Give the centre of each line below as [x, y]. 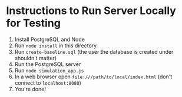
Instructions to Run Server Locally [91, 11]
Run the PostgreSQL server [48, 64]
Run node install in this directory [56, 46]
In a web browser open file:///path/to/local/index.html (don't [93, 77]
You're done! [30, 89]
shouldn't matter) [36, 58]
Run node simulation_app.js [49, 70]
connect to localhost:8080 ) [48, 82]
